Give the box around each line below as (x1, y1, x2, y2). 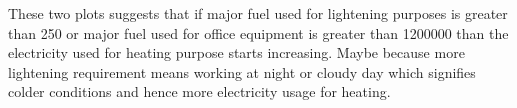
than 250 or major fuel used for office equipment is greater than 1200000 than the (8, 22, 509, 43)
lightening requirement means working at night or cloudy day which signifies (8, 61, 476, 82)
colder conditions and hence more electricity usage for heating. (8, 81, 391, 102)
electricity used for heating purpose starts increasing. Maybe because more (8, 42, 465, 63)
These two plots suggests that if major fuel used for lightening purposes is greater (8, 3, 508, 23)
